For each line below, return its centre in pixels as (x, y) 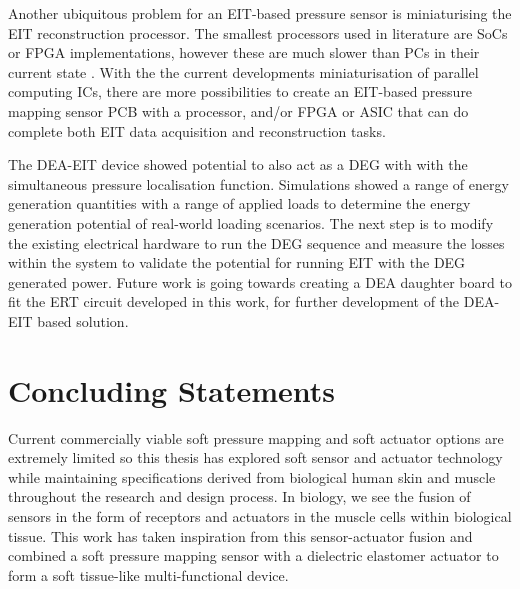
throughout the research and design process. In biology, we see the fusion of (239, 496)
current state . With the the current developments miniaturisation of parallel (243, 71)
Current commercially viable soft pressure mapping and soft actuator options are (256, 437)
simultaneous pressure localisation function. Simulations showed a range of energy (258, 183)
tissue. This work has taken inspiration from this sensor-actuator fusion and (240, 535)
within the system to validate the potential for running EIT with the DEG (237, 262)
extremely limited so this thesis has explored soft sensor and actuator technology (255, 457)
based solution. (83, 320)
